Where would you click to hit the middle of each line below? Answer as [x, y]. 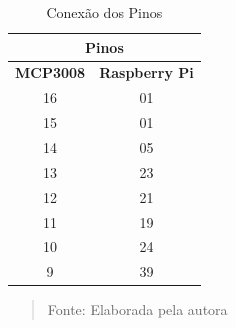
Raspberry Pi [146, 72]
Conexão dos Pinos [104, 12]
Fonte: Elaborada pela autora [137, 309]
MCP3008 [50, 72]
